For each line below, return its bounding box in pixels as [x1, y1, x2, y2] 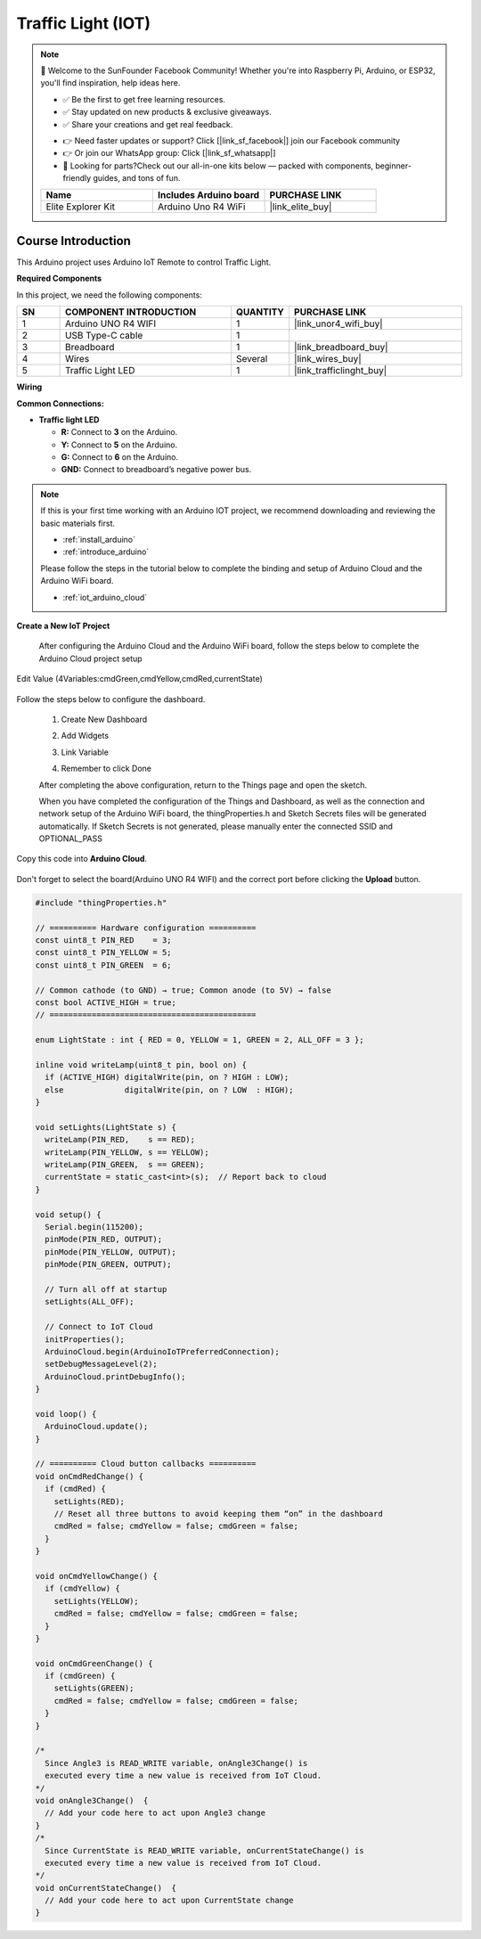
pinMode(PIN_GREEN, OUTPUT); [45, 1259, 173, 1270]
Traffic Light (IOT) [16, 13, 151, 33]
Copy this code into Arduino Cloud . [16, 854, 147, 864]
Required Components [16, 273, 102, 284]
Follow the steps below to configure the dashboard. [16, 693, 206, 704]
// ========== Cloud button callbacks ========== [35, 1459, 257, 1469]
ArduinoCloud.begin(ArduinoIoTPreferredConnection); [45, 1346, 280, 1356]
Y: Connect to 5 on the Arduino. [61, 439, 178, 450]
